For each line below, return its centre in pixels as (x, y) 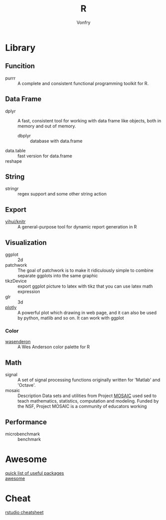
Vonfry (83, 22)
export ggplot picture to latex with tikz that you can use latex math (85, 286)
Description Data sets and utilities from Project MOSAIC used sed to (87, 396)
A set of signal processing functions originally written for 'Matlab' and (89, 380)
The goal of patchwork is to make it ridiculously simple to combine (85, 270)
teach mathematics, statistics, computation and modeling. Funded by (88, 401)
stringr (12, 189)
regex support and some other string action (62, 194)
